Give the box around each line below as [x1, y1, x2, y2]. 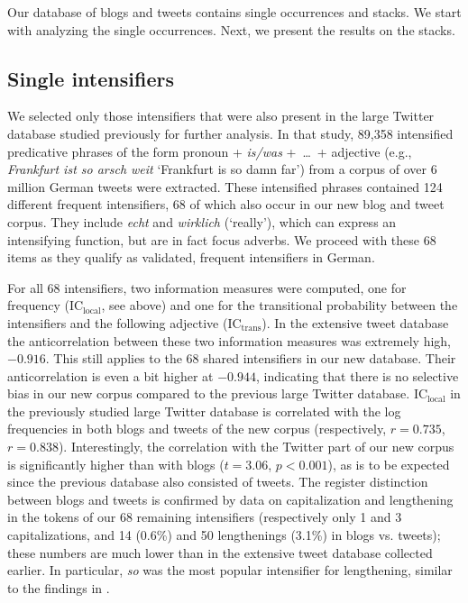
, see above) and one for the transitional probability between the [101, 296, 458, 315]
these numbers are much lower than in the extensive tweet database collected [7, 543, 433, 562]
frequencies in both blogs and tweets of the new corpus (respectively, [7, 419, 387, 438]
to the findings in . [7, 578, 110, 597]
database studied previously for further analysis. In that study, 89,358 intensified [7, 123, 454, 142]
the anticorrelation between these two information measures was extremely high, [7, 331, 452, 350]
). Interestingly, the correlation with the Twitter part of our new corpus [58, 437, 454, 456]
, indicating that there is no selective [255, 366, 459, 385]
